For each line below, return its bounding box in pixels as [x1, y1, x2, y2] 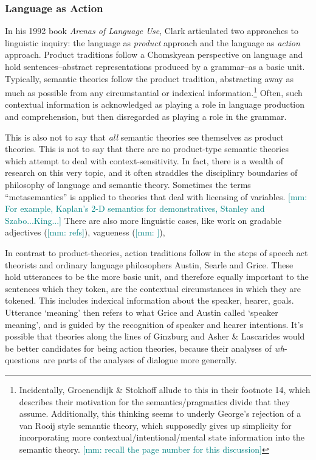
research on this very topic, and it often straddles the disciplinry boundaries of [5, 166, 298, 179]
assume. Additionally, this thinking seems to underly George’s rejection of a [19, 407, 301, 420]
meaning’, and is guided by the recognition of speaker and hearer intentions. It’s [5, 318, 303, 330]
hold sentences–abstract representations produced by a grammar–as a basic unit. [5, 60, 305, 72]
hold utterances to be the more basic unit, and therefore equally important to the [5, 270, 309, 283]
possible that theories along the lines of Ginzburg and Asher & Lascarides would [5, 330, 305, 343]
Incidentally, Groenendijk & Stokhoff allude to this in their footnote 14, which [19, 383, 311, 396]
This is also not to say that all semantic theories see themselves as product [5, 130, 284, 143]
